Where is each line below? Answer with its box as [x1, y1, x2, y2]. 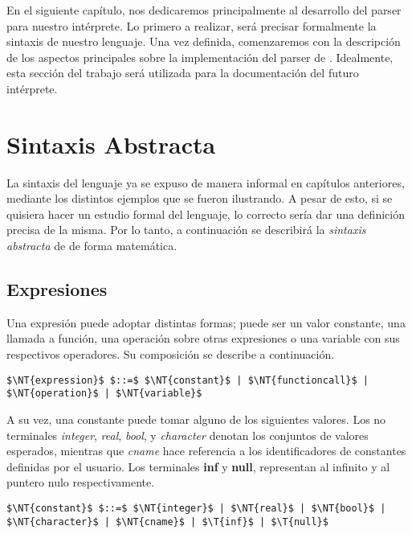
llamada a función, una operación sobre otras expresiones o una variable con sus [6, 330, 400, 347]
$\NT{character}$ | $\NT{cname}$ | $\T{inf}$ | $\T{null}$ [6, 516, 328, 528]
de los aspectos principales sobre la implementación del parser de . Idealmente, [6, 48, 394, 65]
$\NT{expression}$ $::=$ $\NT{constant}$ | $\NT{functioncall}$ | [6, 374, 369, 386]
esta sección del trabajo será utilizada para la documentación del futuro [6, 64, 359, 81]
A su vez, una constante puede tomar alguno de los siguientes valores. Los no [6, 410, 386, 427]
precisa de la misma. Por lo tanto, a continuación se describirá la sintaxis [6, 221, 366, 238]
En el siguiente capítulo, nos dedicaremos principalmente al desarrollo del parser [6, 2, 402, 18]
